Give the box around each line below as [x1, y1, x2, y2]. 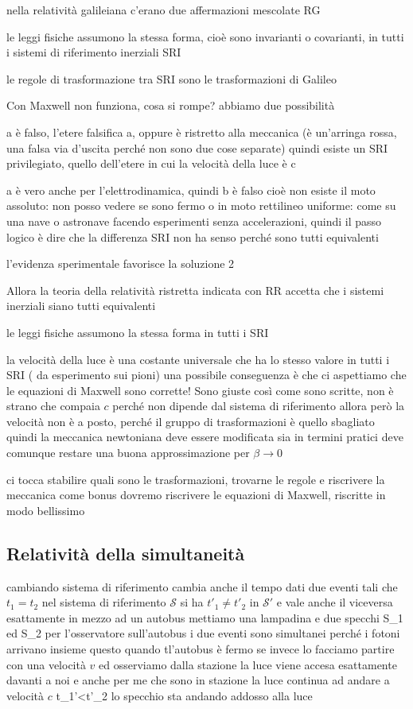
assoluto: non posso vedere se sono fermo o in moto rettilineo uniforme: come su [6, 197, 396, 214]
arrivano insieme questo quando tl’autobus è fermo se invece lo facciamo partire [6, 641, 395, 657]
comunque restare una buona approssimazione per [6, 444, 250, 461]
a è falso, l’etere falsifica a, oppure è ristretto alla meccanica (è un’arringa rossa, [6, 123, 397, 140]
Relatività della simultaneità [6, 540, 245, 565]
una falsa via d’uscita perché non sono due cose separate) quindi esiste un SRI [6, 139, 388, 156]
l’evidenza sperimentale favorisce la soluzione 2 [6, 255, 235, 272]
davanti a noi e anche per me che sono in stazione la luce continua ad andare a [6, 672, 390, 688]
